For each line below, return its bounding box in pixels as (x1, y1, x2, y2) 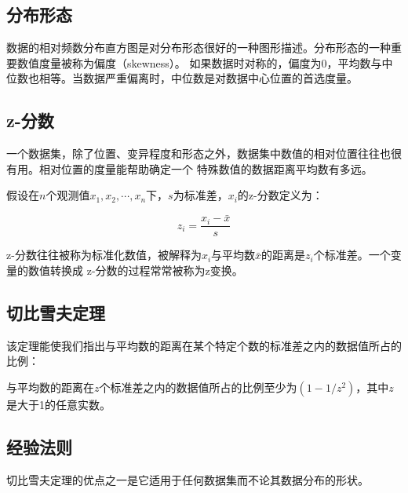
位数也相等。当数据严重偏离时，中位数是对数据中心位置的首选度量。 (6, 70, 358, 86)
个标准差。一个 (313, 246, 391, 263)
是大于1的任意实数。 (6, 396, 111, 412)
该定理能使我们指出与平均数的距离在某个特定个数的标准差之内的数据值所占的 (6, 337, 402, 353)
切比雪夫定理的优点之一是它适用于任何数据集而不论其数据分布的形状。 (6, 471, 369, 488)
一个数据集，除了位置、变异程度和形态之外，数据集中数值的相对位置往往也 (6, 145, 391, 162)
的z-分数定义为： (237, 187, 323, 203)
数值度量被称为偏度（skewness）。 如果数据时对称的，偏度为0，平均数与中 (16, 54, 393, 71)
